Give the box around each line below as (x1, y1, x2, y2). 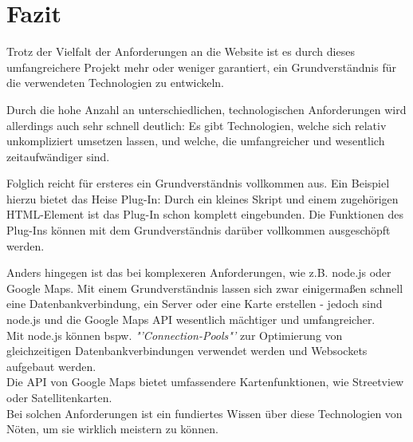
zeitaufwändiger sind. (6, 148, 110, 164)
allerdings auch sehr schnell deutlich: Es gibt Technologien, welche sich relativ (6, 116, 387, 133)
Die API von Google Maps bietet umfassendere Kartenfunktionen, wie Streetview (6, 373, 404, 390)
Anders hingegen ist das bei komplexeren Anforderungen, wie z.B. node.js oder (6, 264, 391, 281)
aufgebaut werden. (6, 357, 96, 374)
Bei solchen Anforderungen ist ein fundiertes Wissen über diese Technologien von (6, 405, 403, 421)
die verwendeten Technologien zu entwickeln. (6, 74, 225, 91)
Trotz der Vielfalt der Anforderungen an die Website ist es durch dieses (6, 43, 355, 60)
